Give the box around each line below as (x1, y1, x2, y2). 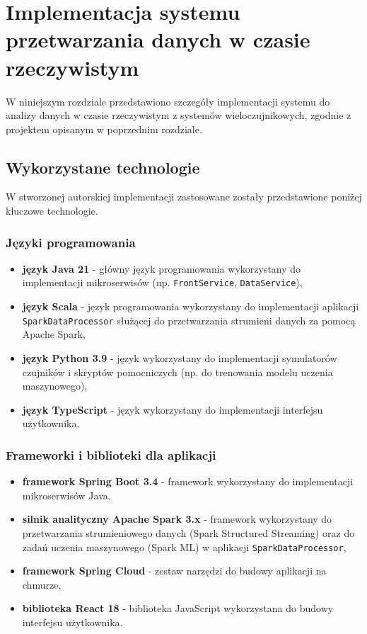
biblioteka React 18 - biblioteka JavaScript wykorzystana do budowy (22, 601, 334, 616)
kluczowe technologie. (6, 203, 98, 218)
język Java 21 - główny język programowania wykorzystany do (22, 261, 301, 276)
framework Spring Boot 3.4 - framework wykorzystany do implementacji (22, 474, 354, 489)
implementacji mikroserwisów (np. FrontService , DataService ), (22, 275, 303, 290)
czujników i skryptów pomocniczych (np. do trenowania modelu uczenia (22, 364, 333, 379)
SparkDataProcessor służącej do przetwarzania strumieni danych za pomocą (22, 312, 356, 327)
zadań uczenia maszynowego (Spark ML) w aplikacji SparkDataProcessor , (22, 539, 346, 554)
